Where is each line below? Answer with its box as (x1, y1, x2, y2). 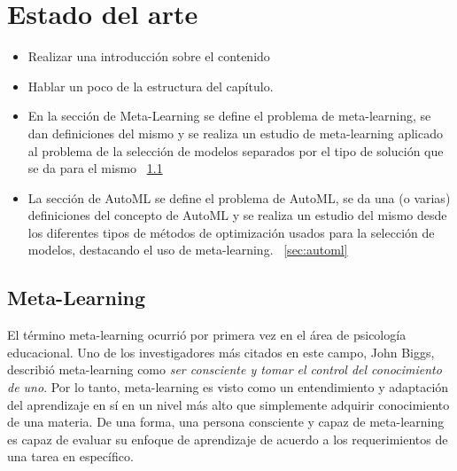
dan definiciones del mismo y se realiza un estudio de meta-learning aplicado (27, 123, 443, 142)
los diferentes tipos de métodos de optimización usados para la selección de (27, 223, 435, 241)
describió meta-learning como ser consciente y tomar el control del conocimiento (7, 360, 442, 379)
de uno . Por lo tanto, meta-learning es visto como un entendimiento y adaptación (7, 378, 449, 396)
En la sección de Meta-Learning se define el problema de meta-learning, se (27, 106, 431, 125)
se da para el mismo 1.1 (27, 159, 163, 177)
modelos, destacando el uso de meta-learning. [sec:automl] (27, 240, 348, 259)
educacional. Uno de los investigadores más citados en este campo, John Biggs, (7, 342, 435, 361)
